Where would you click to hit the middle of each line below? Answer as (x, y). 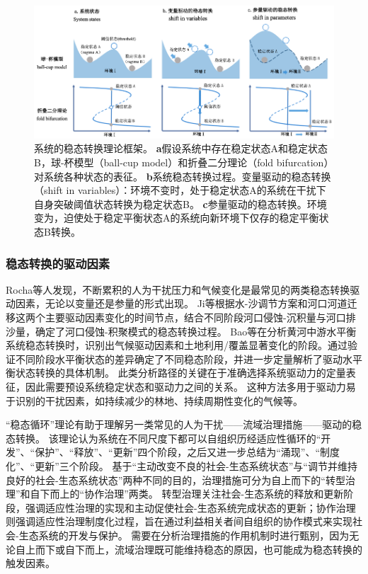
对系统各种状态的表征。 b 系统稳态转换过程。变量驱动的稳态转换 (183, 176)
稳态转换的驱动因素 (58, 263)
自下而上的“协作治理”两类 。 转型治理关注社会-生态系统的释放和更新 (187, 494)
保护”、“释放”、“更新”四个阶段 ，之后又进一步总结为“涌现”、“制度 (188, 452)
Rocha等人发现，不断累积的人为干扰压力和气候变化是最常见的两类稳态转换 (178, 289)
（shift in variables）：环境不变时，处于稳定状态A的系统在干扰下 (180, 190)
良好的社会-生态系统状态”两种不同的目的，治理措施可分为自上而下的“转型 (176, 480)
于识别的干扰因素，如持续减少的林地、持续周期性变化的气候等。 (154, 400)
